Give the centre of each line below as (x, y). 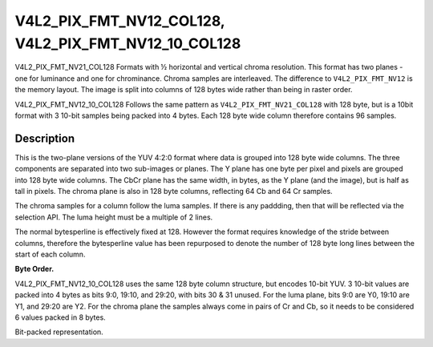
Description (45, 138)
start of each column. (50, 254)
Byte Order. (34, 269)
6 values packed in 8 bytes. (60, 317)
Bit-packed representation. (59, 332)
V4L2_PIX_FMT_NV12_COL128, (120, 21)
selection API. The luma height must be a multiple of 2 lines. (114, 217)
